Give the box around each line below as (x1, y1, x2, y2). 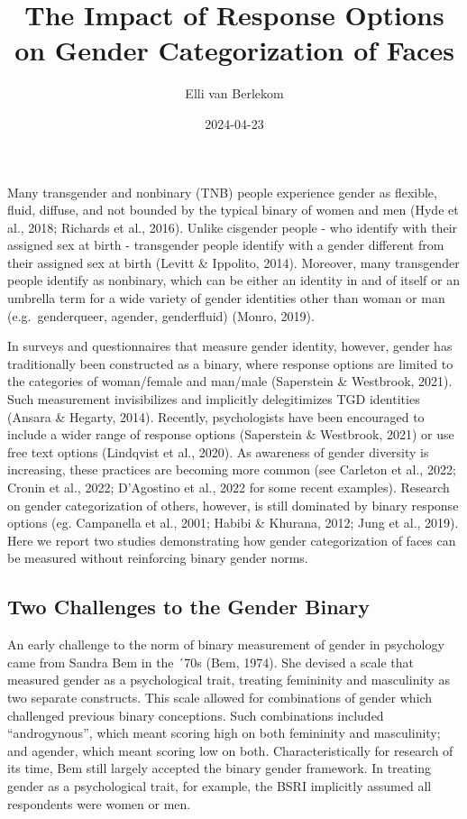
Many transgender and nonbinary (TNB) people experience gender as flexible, (7, 182, 437, 201)
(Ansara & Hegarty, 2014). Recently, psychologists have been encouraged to (7, 407, 425, 426)
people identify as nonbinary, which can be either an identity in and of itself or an (7, 271, 460, 290)
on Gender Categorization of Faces (14, 32, 454, 69)
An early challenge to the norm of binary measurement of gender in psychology (7, 635, 444, 654)
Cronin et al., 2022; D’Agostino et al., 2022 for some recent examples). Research (7, 478, 450, 496)
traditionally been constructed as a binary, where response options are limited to (7, 354, 453, 373)
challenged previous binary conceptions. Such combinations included (7, 705, 384, 724)
